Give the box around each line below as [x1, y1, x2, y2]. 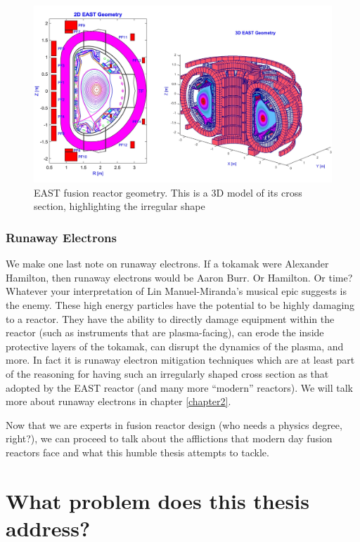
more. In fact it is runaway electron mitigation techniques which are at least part [6, 352, 355, 367]
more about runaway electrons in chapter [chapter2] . [6, 394, 231, 409]
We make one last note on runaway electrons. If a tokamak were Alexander [6, 256, 329, 271]
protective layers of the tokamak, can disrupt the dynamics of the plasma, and [6, 338, 344, 353]
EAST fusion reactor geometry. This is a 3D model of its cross [34, 185, 302, 199]
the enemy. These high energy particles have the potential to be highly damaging [6, 297, 355, 312]
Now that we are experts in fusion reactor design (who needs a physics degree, [6, 417, 342, 432]
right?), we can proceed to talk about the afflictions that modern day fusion [6, 431, 333, 446]
